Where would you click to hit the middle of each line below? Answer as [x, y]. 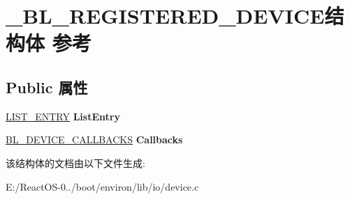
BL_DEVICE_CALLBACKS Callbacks [94, 140]
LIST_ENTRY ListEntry [63, 116]
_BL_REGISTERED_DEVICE [165, 16]
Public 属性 [47, 87]
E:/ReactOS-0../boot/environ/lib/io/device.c [102, 186]
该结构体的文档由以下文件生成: [75, 162]
